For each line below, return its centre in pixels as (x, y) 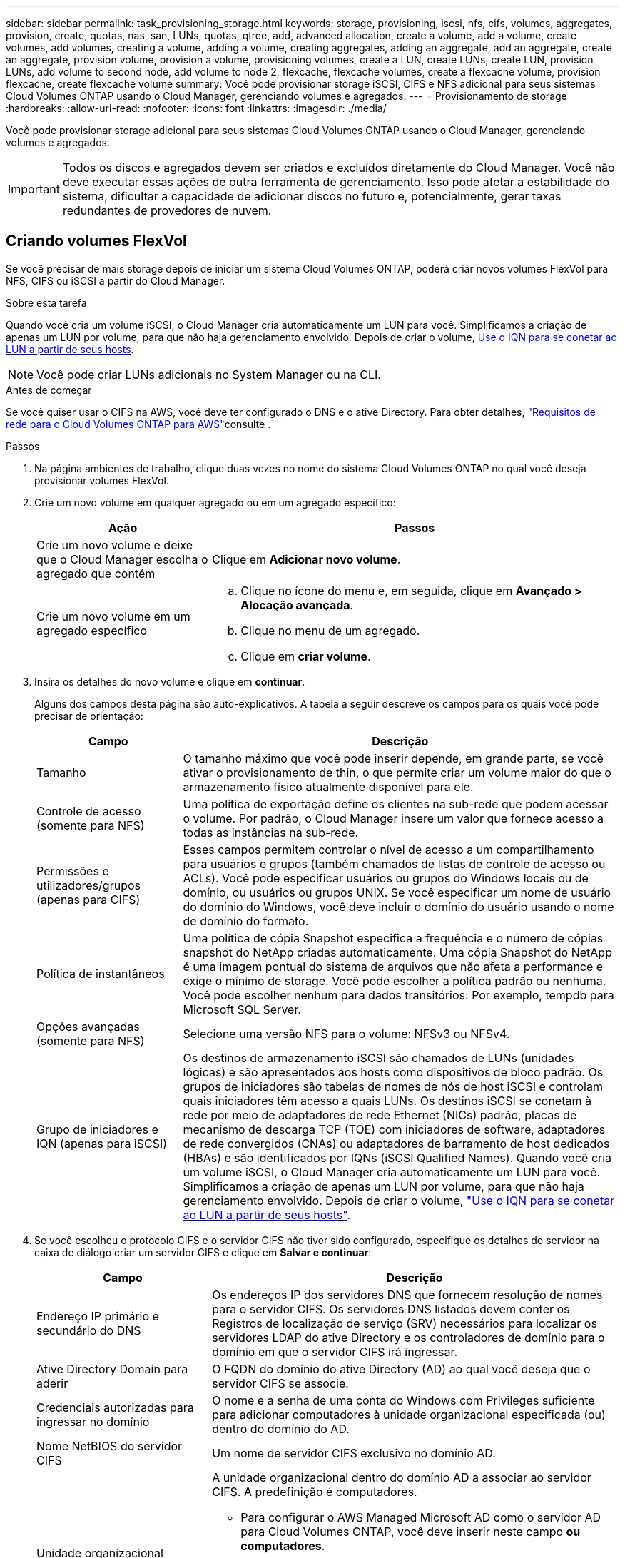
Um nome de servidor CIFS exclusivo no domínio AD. (354, 1453)
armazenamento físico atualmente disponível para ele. (328, 786)
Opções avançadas (88, 1026)
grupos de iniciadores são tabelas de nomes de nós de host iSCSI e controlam (393, 1086)
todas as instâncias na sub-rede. (271, 832)
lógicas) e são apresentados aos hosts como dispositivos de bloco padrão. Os (393, 1072)
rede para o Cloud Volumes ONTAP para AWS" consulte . (138, 424)
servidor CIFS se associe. (280, 1383)
